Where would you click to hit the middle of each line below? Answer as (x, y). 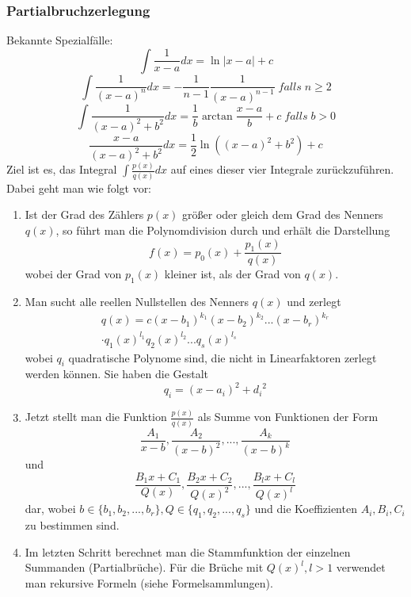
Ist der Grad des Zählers (84, 214)
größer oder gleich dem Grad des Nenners (283, 214)
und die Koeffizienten (306, 509)
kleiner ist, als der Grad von (232, 274)
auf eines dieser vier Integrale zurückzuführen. (282, 169)
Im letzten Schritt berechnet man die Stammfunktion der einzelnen (188, 551)
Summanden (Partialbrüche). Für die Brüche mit (144, 567)
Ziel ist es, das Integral (62, 169)
